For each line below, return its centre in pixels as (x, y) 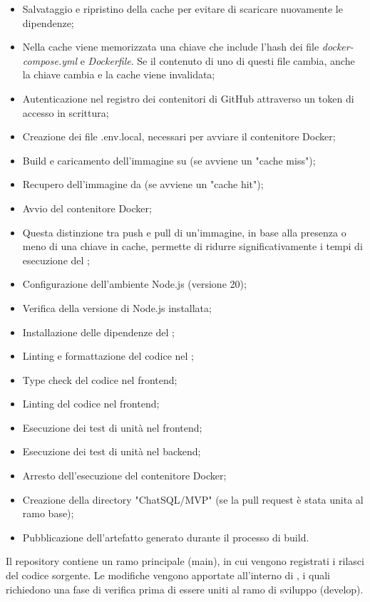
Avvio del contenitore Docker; (87, 208)
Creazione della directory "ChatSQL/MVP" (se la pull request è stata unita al (193, 499)
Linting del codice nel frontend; (91, 404)
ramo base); (48, 513)
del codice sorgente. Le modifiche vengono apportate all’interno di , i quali (168, 575)
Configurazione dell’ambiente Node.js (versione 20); (134, 284)
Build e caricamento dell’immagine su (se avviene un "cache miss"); (169, 160)
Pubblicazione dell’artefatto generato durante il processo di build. (166, 537)
